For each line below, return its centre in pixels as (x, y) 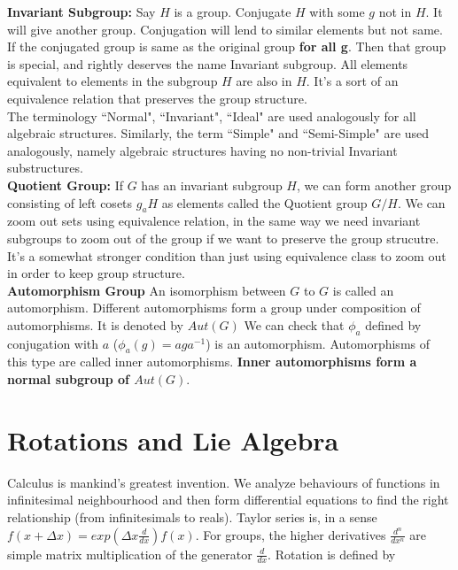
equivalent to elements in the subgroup (113, 81)
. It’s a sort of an (352, 81)
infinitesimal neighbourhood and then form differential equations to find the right (228, 500)
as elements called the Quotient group (264, 202)
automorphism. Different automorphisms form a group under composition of (214, 308)
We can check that (294, 324)
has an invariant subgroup (212, 185)
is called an (363, 290)
